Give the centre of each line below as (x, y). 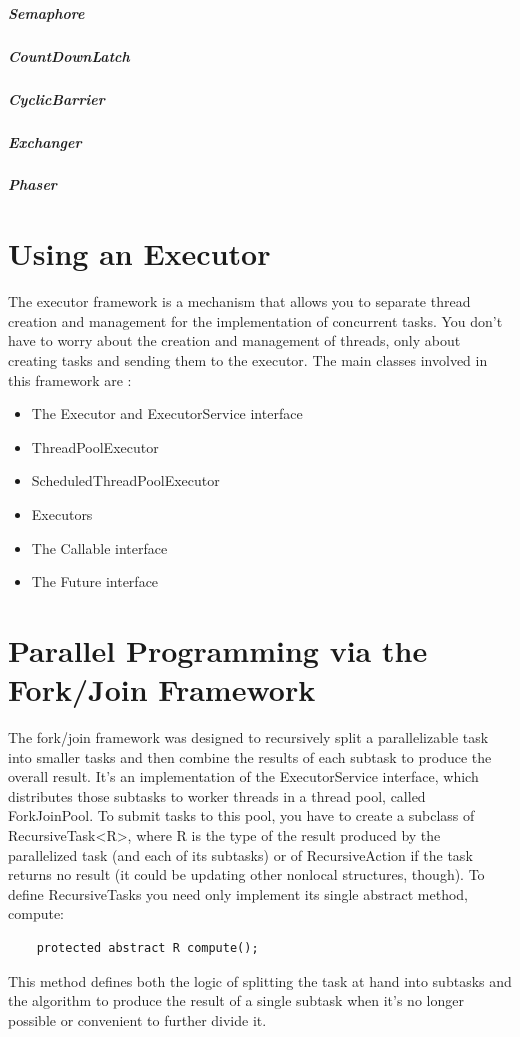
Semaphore (46, 12)
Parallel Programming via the (218, 649)
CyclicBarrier (56, 98)
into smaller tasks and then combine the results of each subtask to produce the (250, 756)
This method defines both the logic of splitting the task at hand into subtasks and (260, 980)
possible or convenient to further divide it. (137, 1019)
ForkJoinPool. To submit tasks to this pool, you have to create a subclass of (241, 815)
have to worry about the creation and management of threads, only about (234, 340)
